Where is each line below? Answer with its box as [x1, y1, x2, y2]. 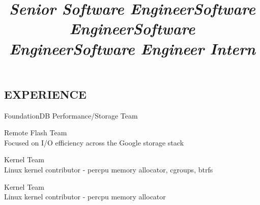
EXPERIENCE [4, 86, 86, 102]
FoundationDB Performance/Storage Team [4, 110, 138, 121]
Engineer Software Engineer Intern [9, 38, 255, 59]
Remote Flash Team [4, 127, 67, 138]
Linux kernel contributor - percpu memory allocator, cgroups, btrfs [4, 164, 213, 174]
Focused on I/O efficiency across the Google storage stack [4, 137, 184, 148]
